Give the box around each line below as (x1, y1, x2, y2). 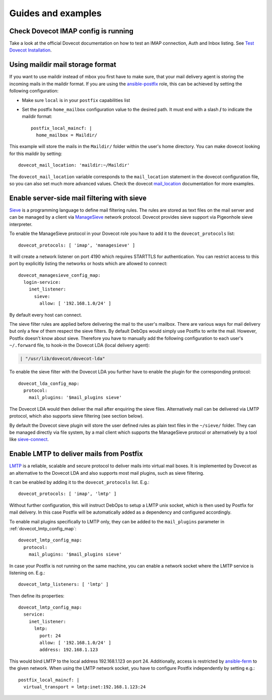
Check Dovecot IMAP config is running (9, 27, 133, 35)
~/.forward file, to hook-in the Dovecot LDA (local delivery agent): (9, 342, 150, 348)
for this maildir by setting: (9, 151, 62, 157)
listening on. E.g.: (9, 570, 45, 576)
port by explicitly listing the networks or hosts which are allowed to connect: (9, 261, 168, 267)
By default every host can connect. (9, 312, 83, 318)
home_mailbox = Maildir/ (36, 132, 98, 138)
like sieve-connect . (9, 436, 49, 442)
